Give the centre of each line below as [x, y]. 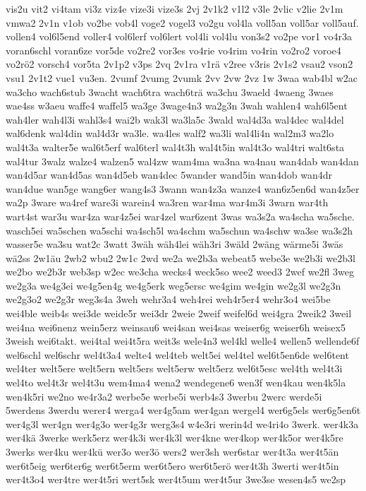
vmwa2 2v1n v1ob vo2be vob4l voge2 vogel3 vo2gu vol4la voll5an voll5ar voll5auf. [182, 22]
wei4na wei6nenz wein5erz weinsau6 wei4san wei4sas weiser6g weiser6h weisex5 [176, 327]
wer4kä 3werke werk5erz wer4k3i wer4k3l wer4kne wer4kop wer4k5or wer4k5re [175, 438]
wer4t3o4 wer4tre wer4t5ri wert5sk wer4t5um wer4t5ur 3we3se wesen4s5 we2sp [176, 479]
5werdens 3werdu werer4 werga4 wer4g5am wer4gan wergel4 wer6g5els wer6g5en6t [183, 410]
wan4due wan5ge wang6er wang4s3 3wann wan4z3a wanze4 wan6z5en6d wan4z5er [183, 188]
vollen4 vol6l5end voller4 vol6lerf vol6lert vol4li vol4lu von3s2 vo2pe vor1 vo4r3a [179, 36]
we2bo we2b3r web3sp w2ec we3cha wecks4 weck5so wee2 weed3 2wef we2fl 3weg [180, 272]
